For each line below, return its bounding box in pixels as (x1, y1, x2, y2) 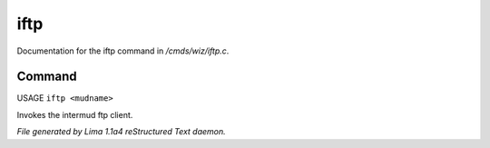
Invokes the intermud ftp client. (16, 109, 133, 120)
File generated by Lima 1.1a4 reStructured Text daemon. (16, 126, 226, 137)
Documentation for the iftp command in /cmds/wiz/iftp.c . (16, 45, 230, 56)
